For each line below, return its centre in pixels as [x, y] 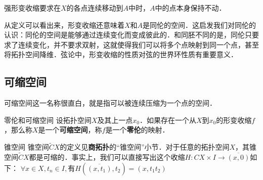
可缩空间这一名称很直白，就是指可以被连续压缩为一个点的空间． [110, 103]
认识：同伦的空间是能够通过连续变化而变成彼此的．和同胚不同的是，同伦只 [128, 35]
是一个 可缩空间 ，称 [70, 130]
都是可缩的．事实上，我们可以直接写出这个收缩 [107, 156]
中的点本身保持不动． [190, 8]
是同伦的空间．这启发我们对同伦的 [200, 25]
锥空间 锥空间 [27, 147]
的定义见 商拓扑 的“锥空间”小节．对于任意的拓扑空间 [145, 147]
